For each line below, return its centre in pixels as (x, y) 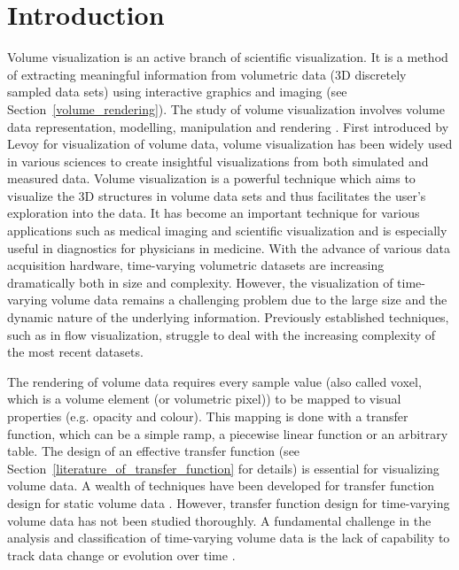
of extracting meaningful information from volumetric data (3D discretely (207, 74)
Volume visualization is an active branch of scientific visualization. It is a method (228, 57)
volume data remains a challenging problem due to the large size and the (249, 300)
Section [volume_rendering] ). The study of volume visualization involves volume (226, 108)
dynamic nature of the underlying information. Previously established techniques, (228, 317)
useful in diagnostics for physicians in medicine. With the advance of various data (229, 247)
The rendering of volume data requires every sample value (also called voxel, (214, 381)
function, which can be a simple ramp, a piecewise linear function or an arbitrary (228, 433)
